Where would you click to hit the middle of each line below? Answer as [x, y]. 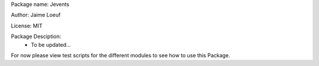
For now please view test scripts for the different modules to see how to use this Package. [121, 55]
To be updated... [51, 44]
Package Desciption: [36, 37]
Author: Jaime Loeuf [36, 15]
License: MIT [27, 26]
